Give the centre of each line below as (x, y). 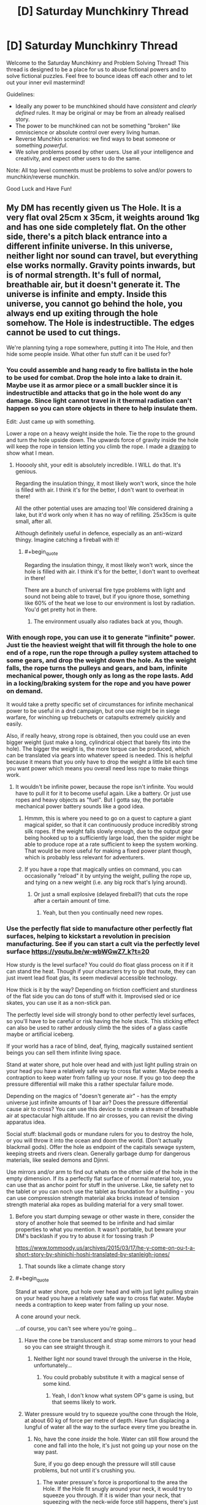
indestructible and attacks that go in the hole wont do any (94, 393)
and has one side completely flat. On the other (96, 227)
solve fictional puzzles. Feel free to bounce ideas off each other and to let (99, 75)
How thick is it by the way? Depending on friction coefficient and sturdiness (102, 990)
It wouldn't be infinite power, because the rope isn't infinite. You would (104, 787)
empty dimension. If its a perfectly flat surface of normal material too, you (99, 1178)
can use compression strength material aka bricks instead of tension (93, 1198)
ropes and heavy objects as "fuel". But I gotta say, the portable (94, 800)
